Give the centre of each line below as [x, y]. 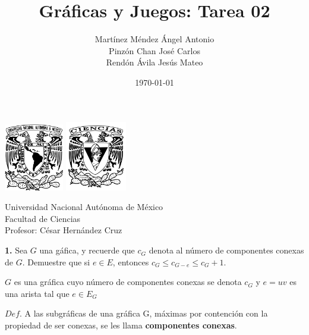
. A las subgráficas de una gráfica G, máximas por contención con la [144, 313]
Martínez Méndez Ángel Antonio [154, 39]
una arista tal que [37, 293]
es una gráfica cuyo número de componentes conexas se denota [128, 282]
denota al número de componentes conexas [226, 250]
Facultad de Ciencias [43, 218]
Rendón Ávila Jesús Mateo [154, 62]
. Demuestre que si [56, 262]
